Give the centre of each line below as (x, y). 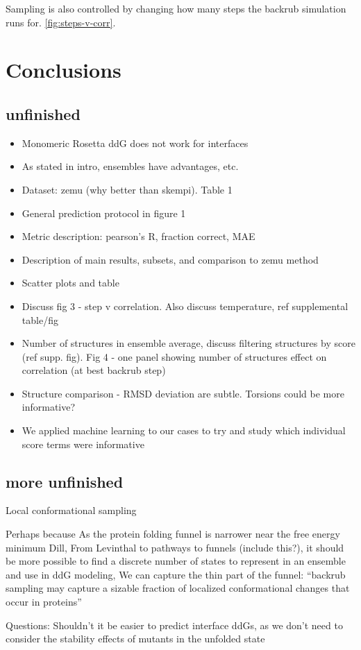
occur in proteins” (44, 602)
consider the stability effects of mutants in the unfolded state (135, 639)
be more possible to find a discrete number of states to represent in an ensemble (176, 561)
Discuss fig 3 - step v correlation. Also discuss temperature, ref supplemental (185, 306)
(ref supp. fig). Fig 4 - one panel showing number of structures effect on (174, 356)
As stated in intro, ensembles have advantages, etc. (130, 166)
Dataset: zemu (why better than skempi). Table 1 (127, 189)
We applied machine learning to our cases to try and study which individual (184, 430)
